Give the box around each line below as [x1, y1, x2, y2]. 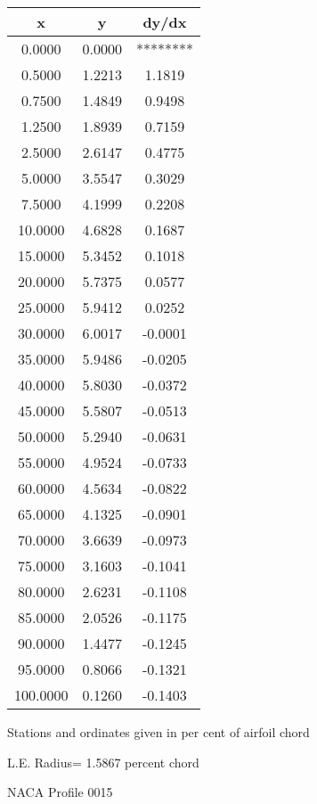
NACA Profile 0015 [7, 783, 113, 801]
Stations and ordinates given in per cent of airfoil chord [7, 723, 310, 741]
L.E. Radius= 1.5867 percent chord [7, 752, 199, 771]
